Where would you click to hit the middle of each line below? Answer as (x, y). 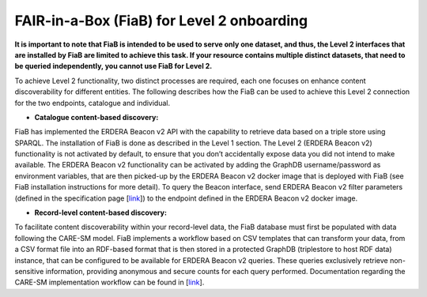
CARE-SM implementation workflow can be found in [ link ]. (110, 282)
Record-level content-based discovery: (101, 212)
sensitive (29, 271)
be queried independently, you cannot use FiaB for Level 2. (113, 66)
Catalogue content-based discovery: (96, 117)
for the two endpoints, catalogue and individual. (93, 103)
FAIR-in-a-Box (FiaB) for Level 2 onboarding (161, 21)
